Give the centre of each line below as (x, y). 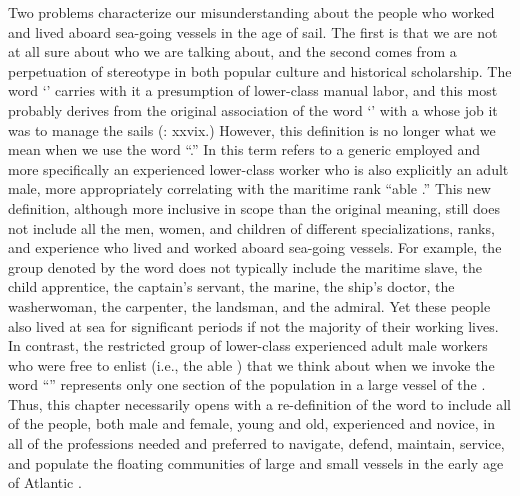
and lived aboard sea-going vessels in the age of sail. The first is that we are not (253, 31)
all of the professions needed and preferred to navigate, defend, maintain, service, (256, 443)
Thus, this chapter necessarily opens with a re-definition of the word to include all (259, 403)
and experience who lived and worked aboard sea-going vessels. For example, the (255, 247)
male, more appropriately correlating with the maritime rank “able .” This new (249, 188)
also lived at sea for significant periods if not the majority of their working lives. (253, 325)
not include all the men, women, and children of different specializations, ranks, (251, 227)
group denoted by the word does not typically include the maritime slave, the (245, 266)
